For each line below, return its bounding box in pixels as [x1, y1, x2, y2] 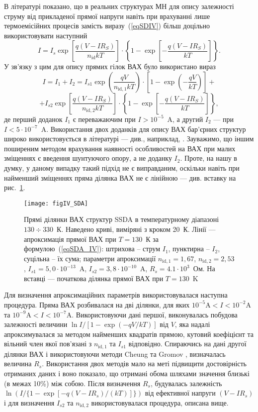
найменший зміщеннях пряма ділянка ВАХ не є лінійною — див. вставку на [4, 172, 236, 183]
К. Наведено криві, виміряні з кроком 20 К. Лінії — [57, 223, 216, 234]
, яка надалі [174, 319, 210, 329]
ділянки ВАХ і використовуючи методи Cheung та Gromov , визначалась [4, 348, 226, 359]
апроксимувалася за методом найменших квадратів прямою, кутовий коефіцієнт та [4, 328, 254, 339]
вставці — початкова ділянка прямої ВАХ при [24, 273, 164, 283]
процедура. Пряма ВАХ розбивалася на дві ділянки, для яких [4, 299, 190, 309]
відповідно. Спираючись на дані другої [128, 338, 247, 349]
